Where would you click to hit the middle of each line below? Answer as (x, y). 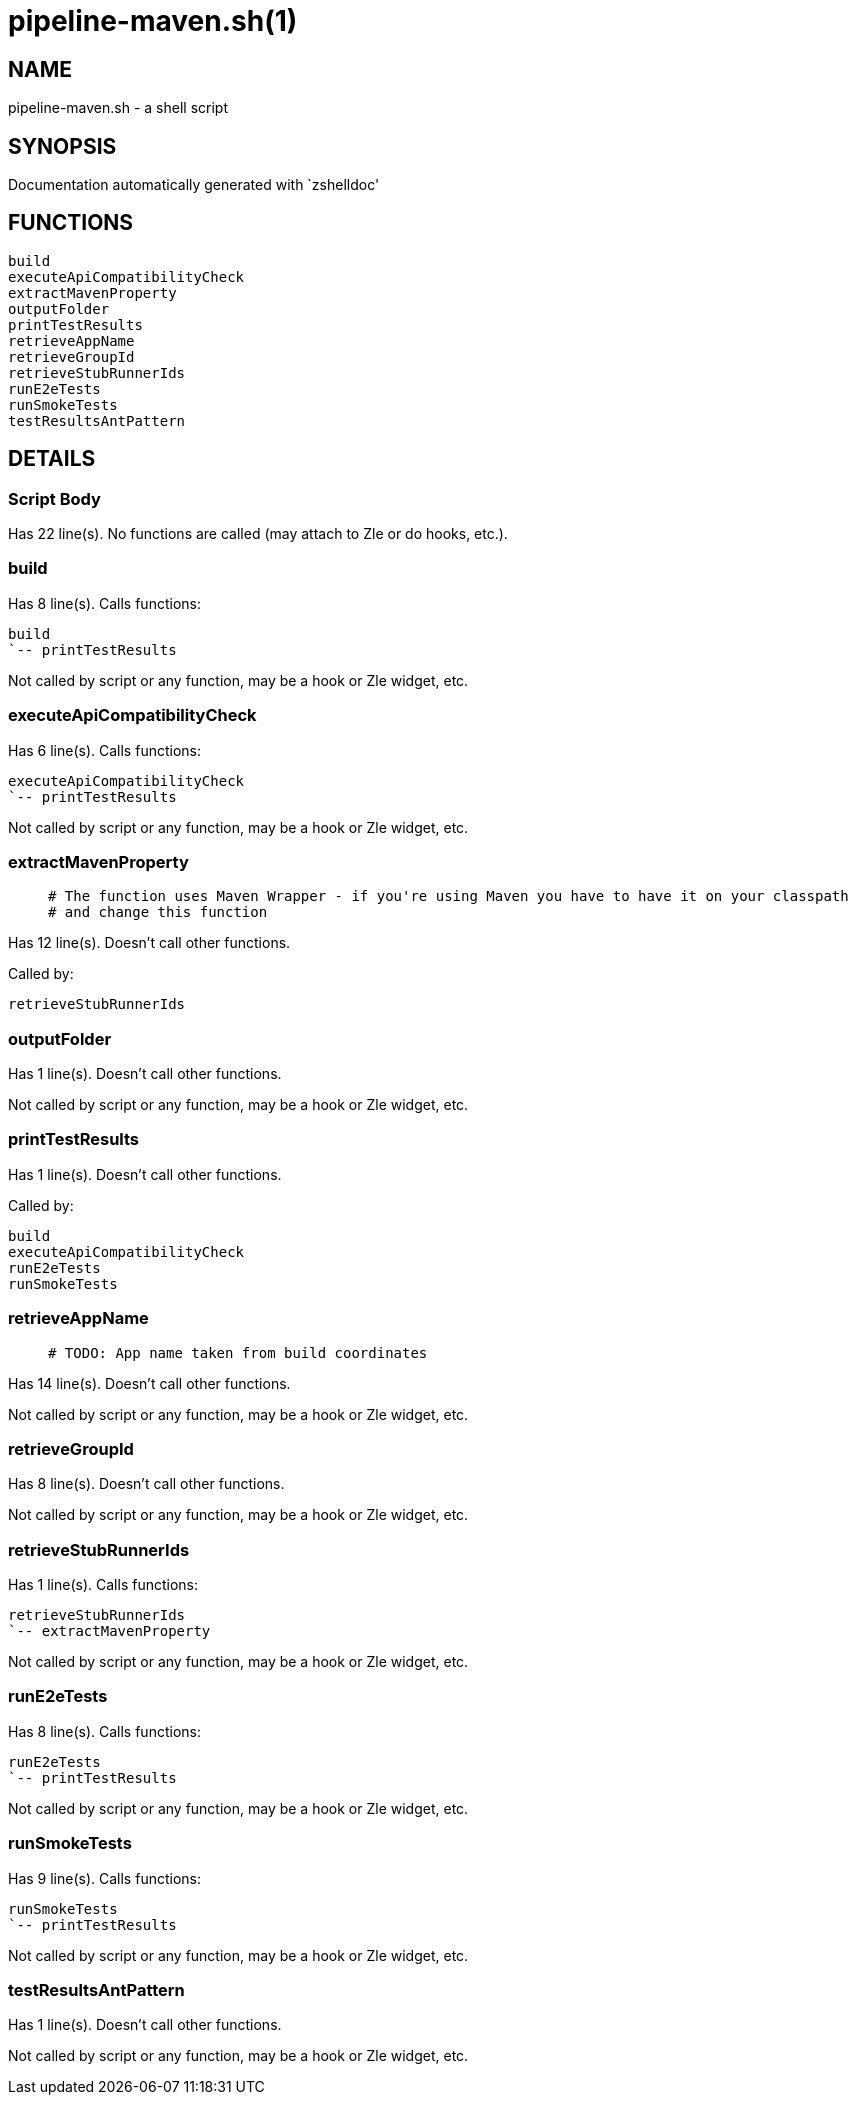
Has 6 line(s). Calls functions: (104, 750)
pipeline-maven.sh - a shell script (118, 108)
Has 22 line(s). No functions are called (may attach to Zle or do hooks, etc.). (258, 534)
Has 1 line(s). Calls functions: (103, 1585)
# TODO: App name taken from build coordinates (238, 1352)
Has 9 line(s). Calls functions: (104, 1878)
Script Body (54, 498)
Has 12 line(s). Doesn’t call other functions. (149, 943)
